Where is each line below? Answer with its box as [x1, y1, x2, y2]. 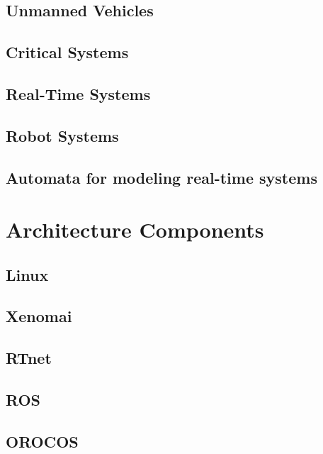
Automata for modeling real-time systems [6, 166, 317, 188]
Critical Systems [6, 41, 129, 63]
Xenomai [6, 305, 72, 327]
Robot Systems [6, 124, 119, 146]
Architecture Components [6, 215, 264, 244]
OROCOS [6, 430, 79, 452]
